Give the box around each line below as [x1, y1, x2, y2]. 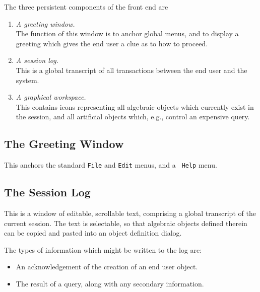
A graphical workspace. [16, 92, 86, 102]
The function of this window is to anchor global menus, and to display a [16, 28, 239, 39]
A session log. [16, 55, 58, 65]
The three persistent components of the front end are [4, 2, 168, 12]
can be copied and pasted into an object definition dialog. [4, 228, 182, 238]
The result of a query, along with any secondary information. [16, 278, 204, 288]
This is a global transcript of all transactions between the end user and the [16, 64, 247, 75]
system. [16, 75, 39, 85]
